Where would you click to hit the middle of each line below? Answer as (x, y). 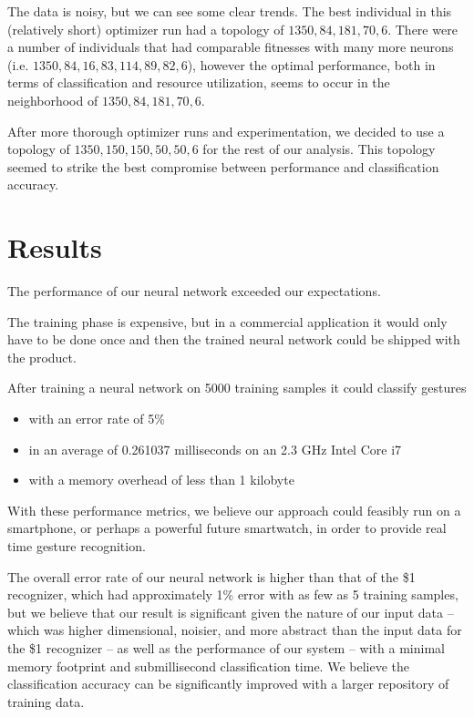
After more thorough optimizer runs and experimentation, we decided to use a (226, 131)
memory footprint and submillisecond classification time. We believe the (208, 666)
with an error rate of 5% (97, 419)
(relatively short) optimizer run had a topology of (146, 29)
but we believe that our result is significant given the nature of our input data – (231, 612)
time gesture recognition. (77, 546)
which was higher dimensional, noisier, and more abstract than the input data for (235, 630)
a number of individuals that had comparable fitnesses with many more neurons (231, 47)
